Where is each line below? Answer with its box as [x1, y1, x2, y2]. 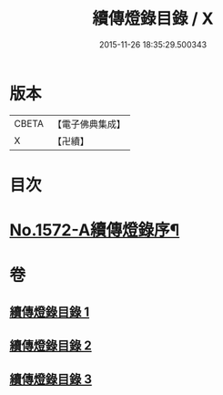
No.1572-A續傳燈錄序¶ [9, 220, 180, 241]
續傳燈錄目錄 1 [9, 304, 90, 319]
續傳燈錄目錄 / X [92, 8, 214, 29]
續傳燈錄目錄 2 [9, 338, 93, 354]
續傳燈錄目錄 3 [9, 371, 93, 388]
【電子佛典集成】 [52, 118, 126, 130]
